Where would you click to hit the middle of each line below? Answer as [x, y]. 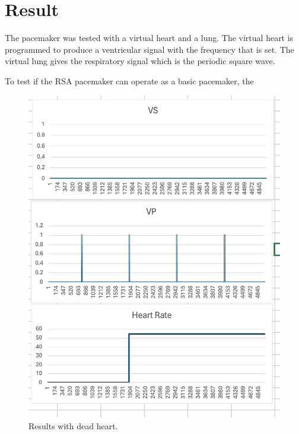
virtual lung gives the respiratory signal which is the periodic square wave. [140, 61]
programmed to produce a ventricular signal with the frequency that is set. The [149, 49]
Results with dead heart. [73, 425]
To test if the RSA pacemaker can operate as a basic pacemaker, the [129, 80]
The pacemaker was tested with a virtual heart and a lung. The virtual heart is [149, 38]
